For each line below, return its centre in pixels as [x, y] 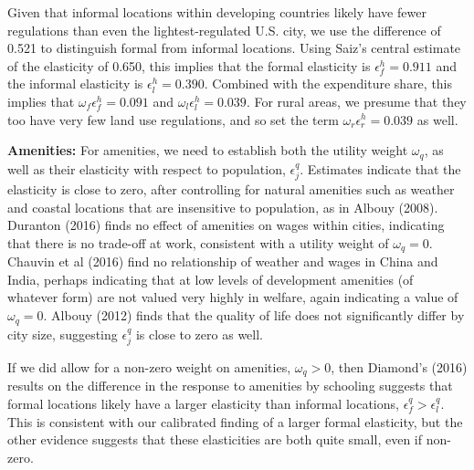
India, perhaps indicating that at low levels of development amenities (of [211, 279]
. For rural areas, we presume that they [356, 101]
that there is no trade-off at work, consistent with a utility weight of [198, 242]
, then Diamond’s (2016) [399, 366]
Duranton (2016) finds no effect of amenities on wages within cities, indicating [226, 225]
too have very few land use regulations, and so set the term [173, 119]
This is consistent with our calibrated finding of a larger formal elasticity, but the [235, 421]
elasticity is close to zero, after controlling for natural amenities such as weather [231, 189]
